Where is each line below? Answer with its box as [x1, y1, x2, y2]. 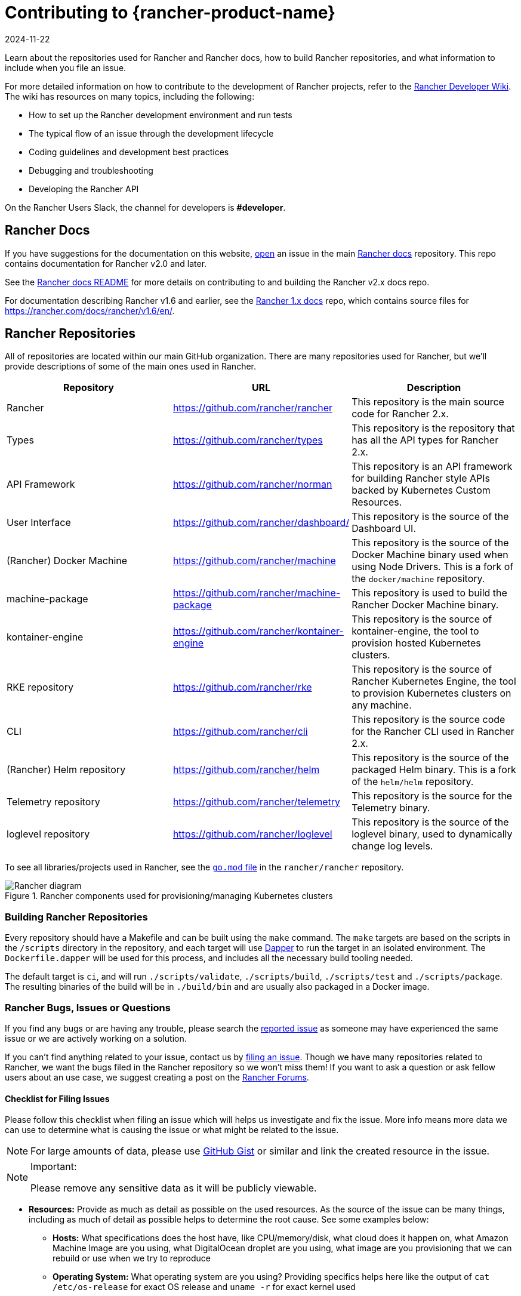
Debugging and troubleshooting [29, 165, 153, 176]
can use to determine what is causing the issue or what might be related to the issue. [5, 1125, 339, 1135]
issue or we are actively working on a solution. [5, 1033, 187, 1043]
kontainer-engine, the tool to [352, 625, 479, 638]
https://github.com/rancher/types [172, 434, 323, 447]
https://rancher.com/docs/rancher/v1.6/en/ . [5, 305, 175, 316]
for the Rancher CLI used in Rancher [352, 725, 514, 738]
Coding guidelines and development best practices [29, 146, 229, 157]
